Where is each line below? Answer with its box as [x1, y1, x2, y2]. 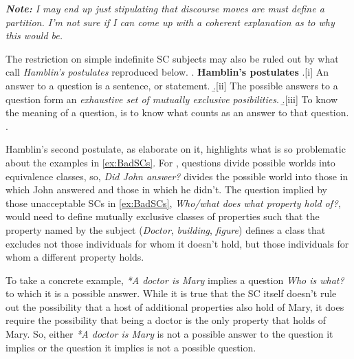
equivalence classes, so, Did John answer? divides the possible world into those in [5, 168, 349, 183]
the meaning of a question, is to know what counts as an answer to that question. [5, 105, 349, 120]
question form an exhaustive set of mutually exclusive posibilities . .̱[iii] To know [5, 91, 338, 106]
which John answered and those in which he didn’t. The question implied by [5, 182, 327, 197]
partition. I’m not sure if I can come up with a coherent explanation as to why [5, 14, 335, 29]
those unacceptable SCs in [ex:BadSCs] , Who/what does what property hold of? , [5, 195, 341, 210]
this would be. [5, 28, 63, 43]
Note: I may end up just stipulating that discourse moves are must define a [5, 1, 324, 15]
